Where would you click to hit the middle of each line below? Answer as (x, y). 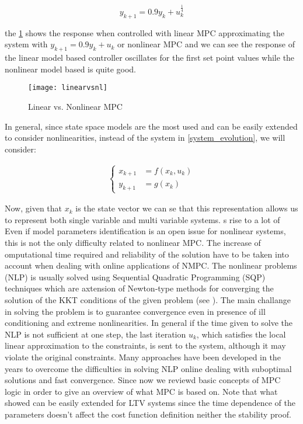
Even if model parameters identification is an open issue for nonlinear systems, (145, 231)
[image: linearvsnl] (68, 88)
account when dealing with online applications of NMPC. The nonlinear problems (151, 265)
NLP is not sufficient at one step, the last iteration (95, 334)
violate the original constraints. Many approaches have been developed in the (143, 357)
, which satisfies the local (241, 334)
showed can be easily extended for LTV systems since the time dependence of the (150, 403)
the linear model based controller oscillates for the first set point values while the (150, 58)
